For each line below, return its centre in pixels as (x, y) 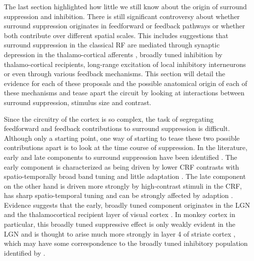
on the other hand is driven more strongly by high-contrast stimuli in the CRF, (123, 185)
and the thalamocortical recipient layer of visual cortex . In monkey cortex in (120, 214)
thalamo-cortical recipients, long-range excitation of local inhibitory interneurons (125, 64)
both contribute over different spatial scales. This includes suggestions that (116, 35)
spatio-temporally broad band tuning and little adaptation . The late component (125, 176)
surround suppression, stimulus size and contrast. (78, 102)
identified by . (25, 252)
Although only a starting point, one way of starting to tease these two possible (122, 138)
